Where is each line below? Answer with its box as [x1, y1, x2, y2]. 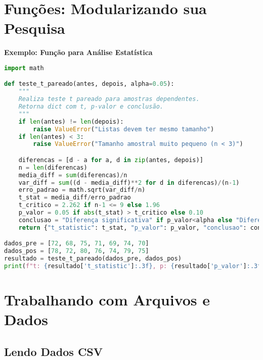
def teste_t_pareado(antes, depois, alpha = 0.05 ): [4, 80, 174, 88]
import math [4, 64, 44, 72]
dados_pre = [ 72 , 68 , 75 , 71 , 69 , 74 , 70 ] [4, 240, 149, 247]
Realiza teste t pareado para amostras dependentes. [18, 95, 200, 103]
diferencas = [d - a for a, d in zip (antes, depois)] [18, 156, 203, 164]
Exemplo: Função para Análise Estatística [4, 47, 153, 58]
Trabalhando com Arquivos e [4, 289, 210, 310]
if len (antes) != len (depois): [18, 118, 124, 125]
